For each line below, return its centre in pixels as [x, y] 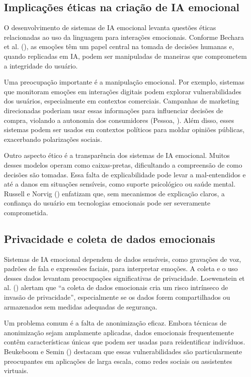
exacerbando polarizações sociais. [53, 139]
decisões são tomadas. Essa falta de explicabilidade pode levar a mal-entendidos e [125, 174]
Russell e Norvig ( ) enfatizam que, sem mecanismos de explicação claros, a [114, 193]
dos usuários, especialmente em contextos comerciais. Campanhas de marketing [122, 101]
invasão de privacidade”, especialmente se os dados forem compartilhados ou [117, 297]
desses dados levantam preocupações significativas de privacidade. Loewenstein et [125, 278]
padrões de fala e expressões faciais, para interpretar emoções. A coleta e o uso [121, 268]
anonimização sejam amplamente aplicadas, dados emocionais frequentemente [119, 332]
